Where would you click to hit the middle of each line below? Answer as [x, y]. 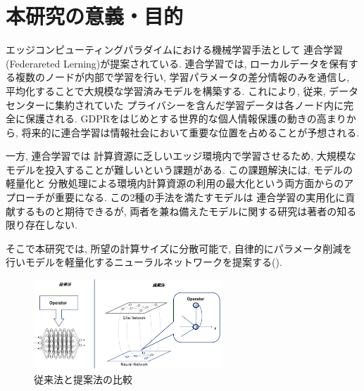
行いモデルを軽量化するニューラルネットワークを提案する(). [144, 262]
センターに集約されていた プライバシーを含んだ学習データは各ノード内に [175, 104]
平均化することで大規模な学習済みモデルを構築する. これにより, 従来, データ [182, 90]
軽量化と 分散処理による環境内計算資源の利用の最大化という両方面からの [175, 183]
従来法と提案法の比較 [83, 379]
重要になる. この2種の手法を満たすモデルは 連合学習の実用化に [200, 197]
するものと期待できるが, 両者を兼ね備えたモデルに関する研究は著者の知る [186, 211]
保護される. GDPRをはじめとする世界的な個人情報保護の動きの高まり [186, 118]
